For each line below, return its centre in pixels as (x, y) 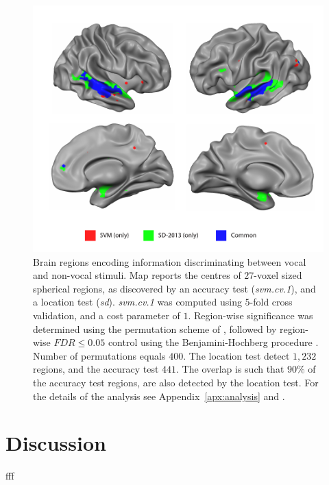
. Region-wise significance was (251, 315)
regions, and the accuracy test (96, 369)
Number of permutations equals (99, 355)
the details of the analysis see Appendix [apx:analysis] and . (159, 396)
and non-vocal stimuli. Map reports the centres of (137, 275)
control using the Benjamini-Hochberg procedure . (213, 342)
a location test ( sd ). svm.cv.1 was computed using (137, 302)
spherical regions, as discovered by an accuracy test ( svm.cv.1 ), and (174, 288)
